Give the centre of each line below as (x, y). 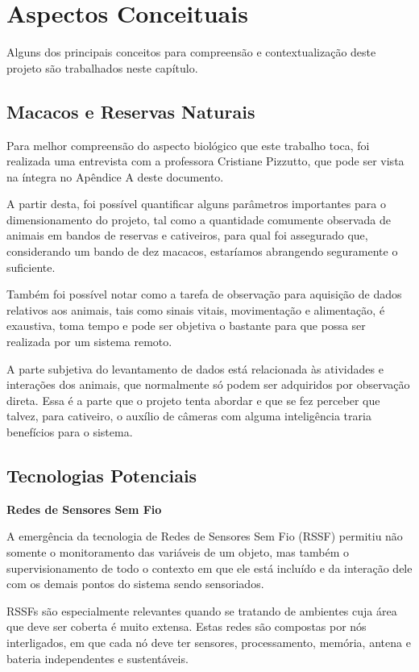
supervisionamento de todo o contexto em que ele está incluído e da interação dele (209, 568)
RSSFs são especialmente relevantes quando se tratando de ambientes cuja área (202, 610)
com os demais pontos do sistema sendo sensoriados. (135, 584)
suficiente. (31, 267)
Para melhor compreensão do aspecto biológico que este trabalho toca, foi (188, 145)
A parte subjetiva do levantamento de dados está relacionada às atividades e (195, 368)
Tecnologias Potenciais (102, 475)
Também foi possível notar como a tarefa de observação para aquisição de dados (204, 294)
